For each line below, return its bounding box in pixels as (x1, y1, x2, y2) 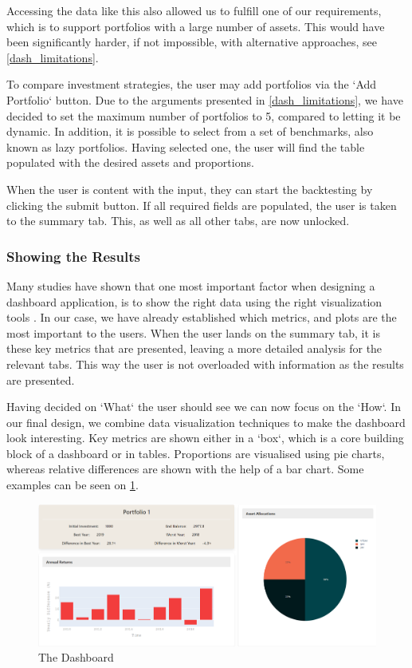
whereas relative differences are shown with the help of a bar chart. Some (6, 460, 364, 477)
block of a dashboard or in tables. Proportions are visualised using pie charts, (6, 445, 385, 461)
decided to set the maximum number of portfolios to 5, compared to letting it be (6, 107, 401, 124)
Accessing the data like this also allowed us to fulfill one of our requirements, (6, 2, 382, 18)
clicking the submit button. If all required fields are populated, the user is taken (6, 196, 397, 213)
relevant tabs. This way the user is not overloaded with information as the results (6, 355, 404, 372)
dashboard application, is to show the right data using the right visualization (6, 293, 383, 310)
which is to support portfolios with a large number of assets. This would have (6, 18, 385, 34)
